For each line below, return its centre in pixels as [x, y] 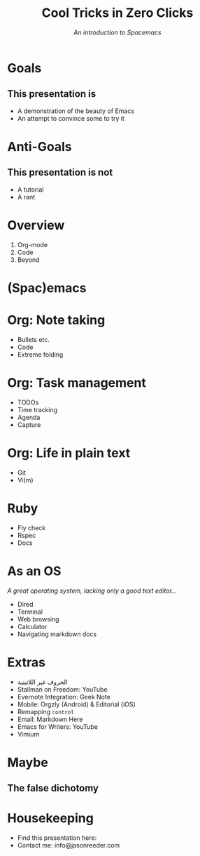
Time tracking [37, 409]
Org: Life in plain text [69, 453]
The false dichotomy [53, 788]
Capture [29, 424]
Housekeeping [51, 818]
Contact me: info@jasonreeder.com [69, 845]
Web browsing [38, 619]
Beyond [28, 259]
